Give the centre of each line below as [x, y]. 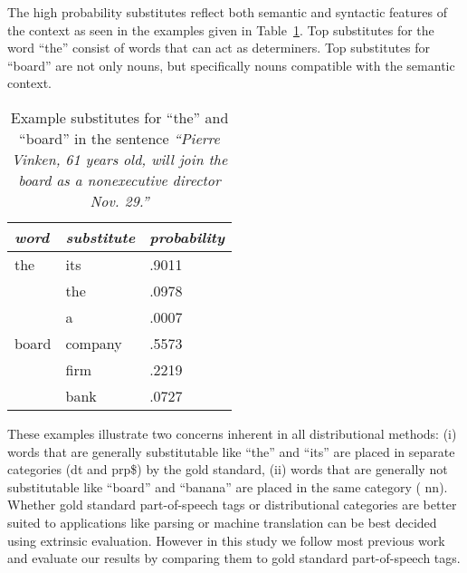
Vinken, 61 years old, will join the [119, 159]
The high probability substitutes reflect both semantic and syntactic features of [227, 12]
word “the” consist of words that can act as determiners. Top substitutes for [219, 48]
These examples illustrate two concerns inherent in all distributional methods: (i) [232, 433]
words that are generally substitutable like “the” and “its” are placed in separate [231, 451]
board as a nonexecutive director [119, 180]
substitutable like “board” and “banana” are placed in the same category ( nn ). [228, 486]
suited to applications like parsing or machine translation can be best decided [222, 522]
